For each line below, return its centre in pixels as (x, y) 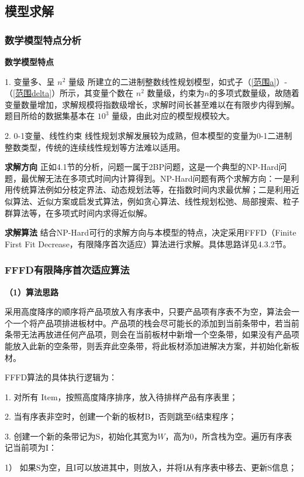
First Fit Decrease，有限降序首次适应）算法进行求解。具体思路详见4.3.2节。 (148, 243)
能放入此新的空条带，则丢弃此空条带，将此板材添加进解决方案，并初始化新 (148, 345)
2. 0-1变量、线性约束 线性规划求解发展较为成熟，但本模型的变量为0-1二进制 (148, 135)
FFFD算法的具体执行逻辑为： (61, 377)
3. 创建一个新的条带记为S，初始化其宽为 (81, 436)
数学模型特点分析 (43, 40)
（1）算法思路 (32, 292)
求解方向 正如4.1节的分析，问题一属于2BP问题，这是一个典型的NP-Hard (142, 167)
